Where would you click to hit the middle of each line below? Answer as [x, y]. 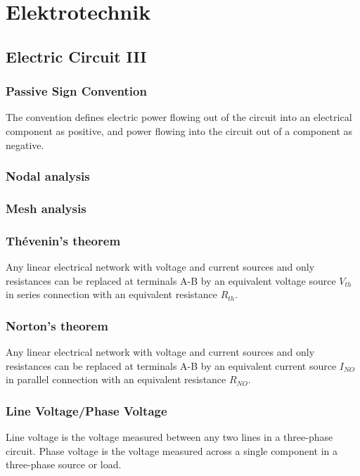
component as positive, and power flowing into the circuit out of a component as [179, 130]
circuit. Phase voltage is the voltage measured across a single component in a [172, 450]
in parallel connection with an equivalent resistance [116, 379]
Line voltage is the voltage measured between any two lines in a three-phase [169, 437]
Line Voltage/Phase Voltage [86, 410]
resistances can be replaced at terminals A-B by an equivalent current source [171, 365]
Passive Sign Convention [76, 91]
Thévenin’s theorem [63, 240]
